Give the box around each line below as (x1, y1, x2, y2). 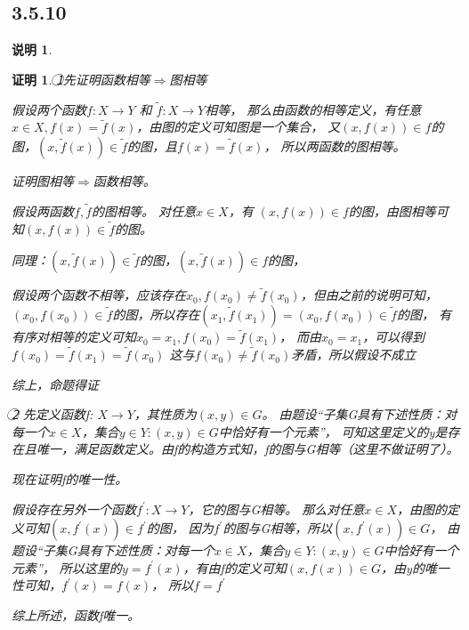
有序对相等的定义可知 (12, 327, 136, 346)
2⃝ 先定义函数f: (12, 405, 93, 424)
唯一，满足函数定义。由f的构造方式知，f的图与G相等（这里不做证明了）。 (36, 440, 459, 458)
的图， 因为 (146, 519, 214, 537)
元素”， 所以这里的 (12, 558, 122, 577)
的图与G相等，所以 (222, 519, 333, 537)
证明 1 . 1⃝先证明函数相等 (12, 69, 150, 88)
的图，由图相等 (348, 201, 436, 220)
